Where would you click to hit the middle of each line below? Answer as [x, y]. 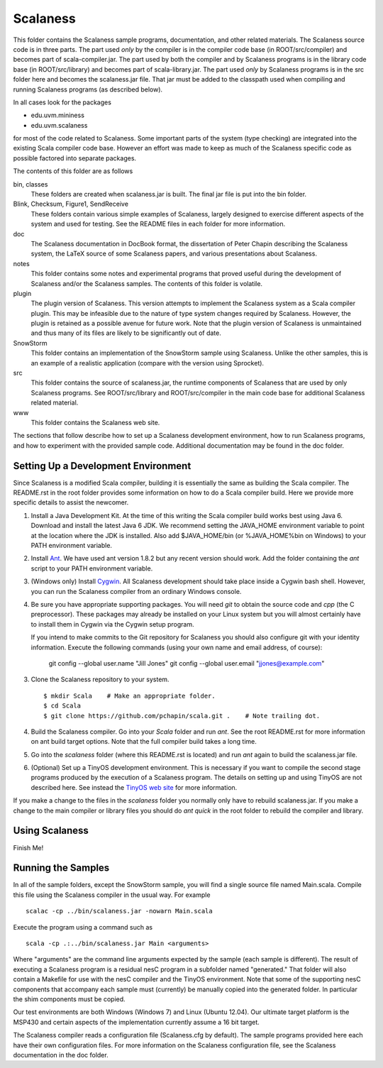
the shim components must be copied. [69, 999]
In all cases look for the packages [62, 102]
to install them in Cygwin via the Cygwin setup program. [112, 624]
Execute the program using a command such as [83, 927]
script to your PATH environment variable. [92, 568]
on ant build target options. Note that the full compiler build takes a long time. [144, 742]
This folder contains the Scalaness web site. [95, 423]
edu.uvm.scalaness [59, 125]
